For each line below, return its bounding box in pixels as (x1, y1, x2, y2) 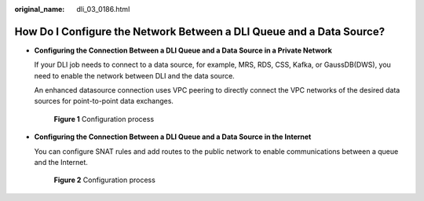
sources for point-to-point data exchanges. (34, 97, 174, 106)
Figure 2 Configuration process (53, 175, 156, 185)
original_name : (14, 5, 65, 13)
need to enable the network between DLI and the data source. (34, 71, 235, 80)
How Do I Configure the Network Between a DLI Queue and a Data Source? (14, 24, 385, 38)
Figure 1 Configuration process (53, 114, 155, 123)
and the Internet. (34, 158, 88, 167)
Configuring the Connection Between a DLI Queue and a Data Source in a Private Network (34, 46, 333, 55)
